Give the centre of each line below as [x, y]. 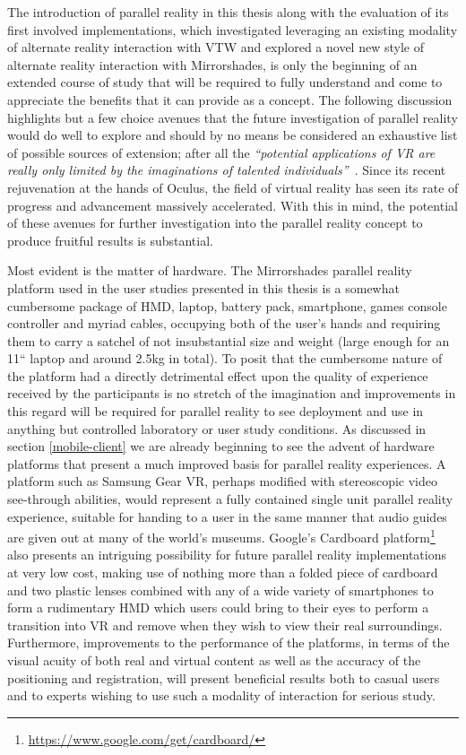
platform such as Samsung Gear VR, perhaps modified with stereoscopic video [223, 481]
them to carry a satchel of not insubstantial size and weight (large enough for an [229, 340]
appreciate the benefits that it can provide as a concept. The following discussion [230, 99]
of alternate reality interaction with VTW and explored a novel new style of [216, 47]
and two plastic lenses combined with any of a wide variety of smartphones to [220, 590]
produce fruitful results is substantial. [110, 240]
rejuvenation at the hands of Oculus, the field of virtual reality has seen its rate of [233, 187]
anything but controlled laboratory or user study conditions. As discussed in [217, 428]
